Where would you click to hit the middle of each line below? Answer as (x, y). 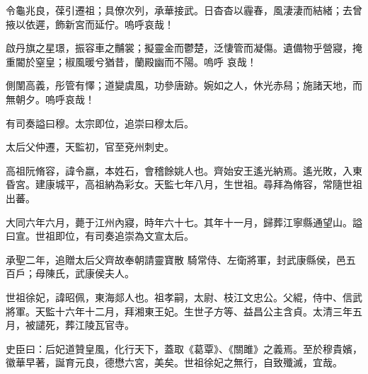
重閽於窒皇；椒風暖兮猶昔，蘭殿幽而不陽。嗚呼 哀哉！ (131, 61)
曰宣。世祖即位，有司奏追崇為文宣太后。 (100, 236)
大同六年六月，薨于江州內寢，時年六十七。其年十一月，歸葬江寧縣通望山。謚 (184, 222)
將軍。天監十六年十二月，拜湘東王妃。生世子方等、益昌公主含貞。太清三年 (179, 311)
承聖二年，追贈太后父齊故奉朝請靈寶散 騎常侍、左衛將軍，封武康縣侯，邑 (176, 259)
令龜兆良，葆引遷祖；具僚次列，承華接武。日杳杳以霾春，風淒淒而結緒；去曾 (184, 10)
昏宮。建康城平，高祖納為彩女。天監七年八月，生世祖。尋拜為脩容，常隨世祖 (184, 184)
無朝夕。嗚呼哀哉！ (50, 99)
